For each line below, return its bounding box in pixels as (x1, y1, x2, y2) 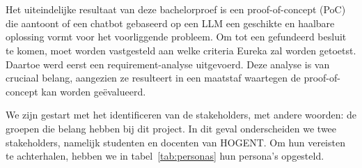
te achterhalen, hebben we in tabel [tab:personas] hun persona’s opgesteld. (6, 148, 324, 163)
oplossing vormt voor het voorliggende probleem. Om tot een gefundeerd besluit (6, 29, 347, 44)
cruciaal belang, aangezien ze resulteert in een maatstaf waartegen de (6, 70, 301, 85)
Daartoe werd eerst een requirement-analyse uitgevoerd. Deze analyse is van (6, 56, 330, 71)
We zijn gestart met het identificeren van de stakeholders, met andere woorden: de (6, 107, 356, 122)
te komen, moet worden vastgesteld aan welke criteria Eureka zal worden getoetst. (6, 43, 356, 57)
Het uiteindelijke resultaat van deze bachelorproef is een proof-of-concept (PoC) (6, 2, 346, 17)
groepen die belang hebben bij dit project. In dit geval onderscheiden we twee (6, 121, 337, 135)
